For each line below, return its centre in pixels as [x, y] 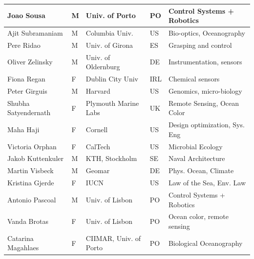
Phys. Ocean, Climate [201, 170]
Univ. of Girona [109, 45]
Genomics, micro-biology [205, 90]
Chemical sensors [194, 79]
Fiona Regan [26, 79]
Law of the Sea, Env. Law [207, 183]
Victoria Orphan [32, 146]
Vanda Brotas [28, 221]
